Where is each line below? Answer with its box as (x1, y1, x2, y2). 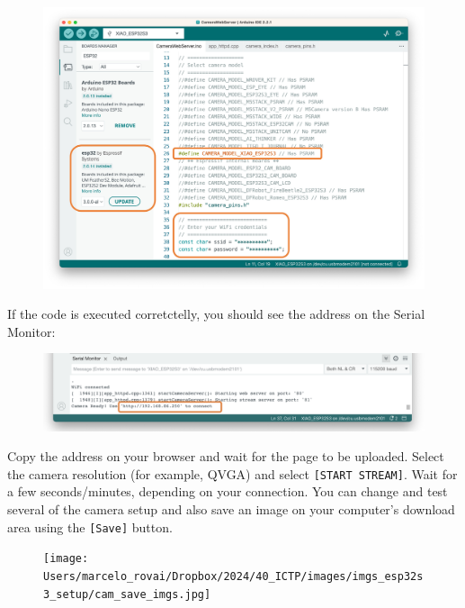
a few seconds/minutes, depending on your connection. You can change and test (7, 482, 448, 501)
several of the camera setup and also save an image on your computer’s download (7, 499, 455, 518)
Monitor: (7, 322, 56, 340)
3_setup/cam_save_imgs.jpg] (43, 587, 211, 601)
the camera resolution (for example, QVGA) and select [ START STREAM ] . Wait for (7, 464, 458, 483)
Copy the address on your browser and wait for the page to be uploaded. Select (7, 447, 444, 466)
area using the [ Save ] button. (7, 517, 173, 536)
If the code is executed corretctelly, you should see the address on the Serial (7, 304, 425, 323)
